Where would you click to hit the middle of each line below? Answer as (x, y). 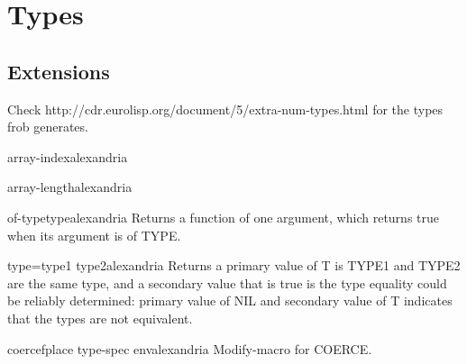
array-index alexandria (68, 156)
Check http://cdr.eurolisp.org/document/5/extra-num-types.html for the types (225, 109)
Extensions (59, 71)
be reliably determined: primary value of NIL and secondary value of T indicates (230, 300)
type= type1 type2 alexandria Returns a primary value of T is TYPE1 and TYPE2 (234, 265)
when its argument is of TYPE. (94, 235)
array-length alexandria (70, 187)
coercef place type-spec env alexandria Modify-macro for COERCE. (190, 348)
